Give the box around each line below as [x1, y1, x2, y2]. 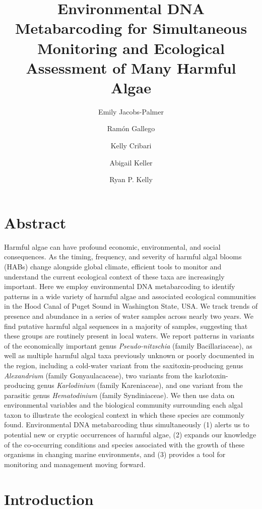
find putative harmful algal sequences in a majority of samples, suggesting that [4, 320, 248, 331]
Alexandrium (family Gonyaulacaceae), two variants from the [4, 370, 192, 380]
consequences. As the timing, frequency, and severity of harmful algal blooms [4, 251, 242, 262]
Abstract [4, 212, 67, 233]
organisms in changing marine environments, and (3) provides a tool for [4, 449, 226, 460]
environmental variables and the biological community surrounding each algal [4, 400, 243, 410]
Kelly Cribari [110, 140, 152, 151]
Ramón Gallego [107, 123, 155, 134]
